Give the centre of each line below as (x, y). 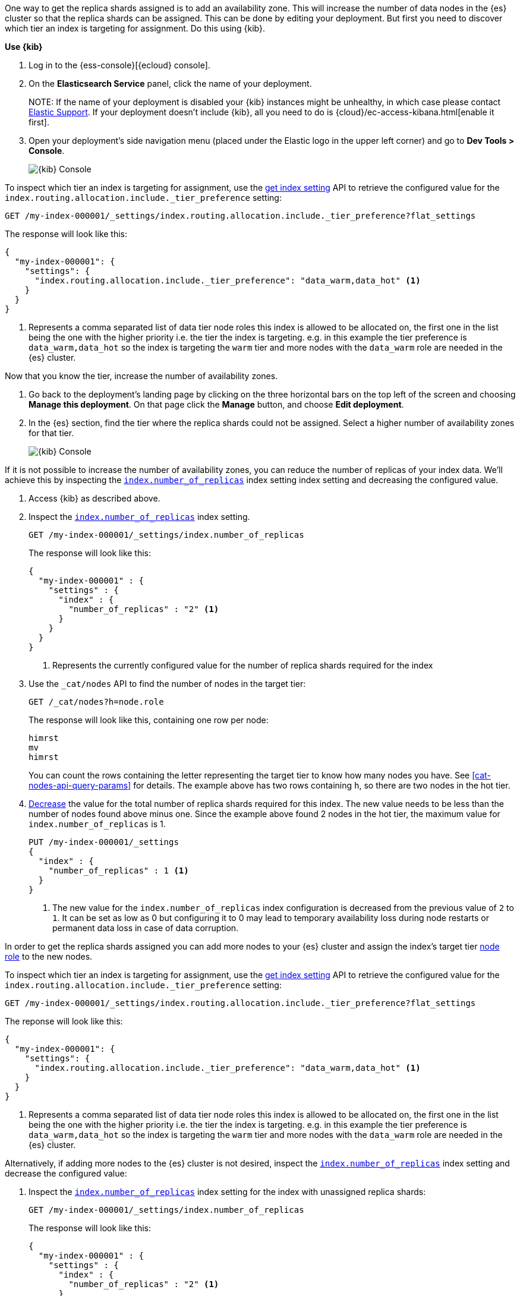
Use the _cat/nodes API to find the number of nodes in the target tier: (167, 684)
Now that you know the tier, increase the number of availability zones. (141, 376)
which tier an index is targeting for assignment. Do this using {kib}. (135, 28)
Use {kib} (24, 47)
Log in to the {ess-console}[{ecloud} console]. (119, 65)
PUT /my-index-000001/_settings (104, 842)
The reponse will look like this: (64, 1021)
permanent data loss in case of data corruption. (146, 928)
